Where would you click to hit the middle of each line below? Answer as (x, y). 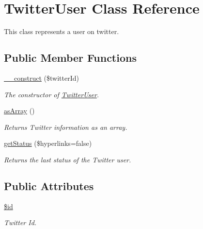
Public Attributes (49, 185)
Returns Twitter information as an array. (66, 127)
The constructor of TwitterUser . (52, 94)
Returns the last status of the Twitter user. (68, 159)
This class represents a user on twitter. (62, 31)
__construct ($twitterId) (41, 78)
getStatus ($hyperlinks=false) (48, 143)
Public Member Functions (70, 58)
